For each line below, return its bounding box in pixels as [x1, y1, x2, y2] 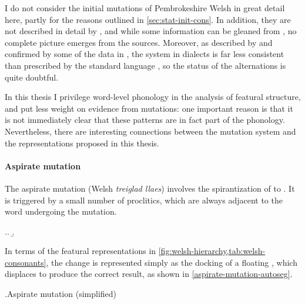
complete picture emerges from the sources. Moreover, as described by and [5, 36, 273, 48]
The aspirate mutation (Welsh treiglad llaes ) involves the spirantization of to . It [5, 182, 295, 194]
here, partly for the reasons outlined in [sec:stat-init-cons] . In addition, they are [5, 13, 291, 25]
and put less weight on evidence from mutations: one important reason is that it [5, 102, 293, 114]
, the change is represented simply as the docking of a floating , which [46, 256, 297, 268]
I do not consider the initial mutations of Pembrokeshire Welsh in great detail [5, 2, 285, 14]
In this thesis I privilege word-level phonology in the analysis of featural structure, [5, 91, 301, 103]
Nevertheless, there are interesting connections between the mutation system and [5, 125, 296, 137]
